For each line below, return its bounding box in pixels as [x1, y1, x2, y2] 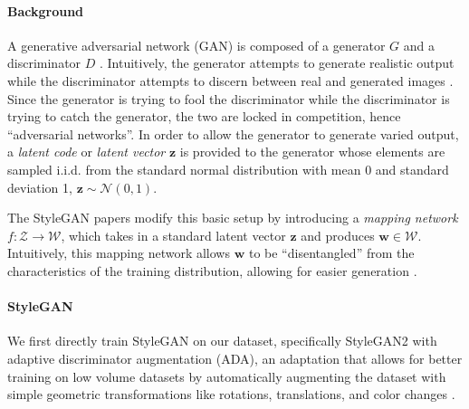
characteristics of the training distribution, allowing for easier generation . [7, 261, 417, 280]
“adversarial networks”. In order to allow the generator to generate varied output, [7, 124, 459, 143]
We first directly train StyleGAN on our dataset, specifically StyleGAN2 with [7, 331, 437, 350]
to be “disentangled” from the [248, 243, 415, 262]
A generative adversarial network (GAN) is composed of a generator [7, 35, 386, 54]
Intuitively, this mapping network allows [7, 243, 230, 262]
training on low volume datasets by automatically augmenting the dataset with [7, 366, 446, 385]
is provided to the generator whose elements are [179, 142, 445, 161]
